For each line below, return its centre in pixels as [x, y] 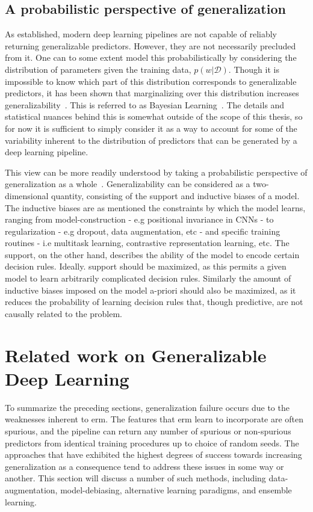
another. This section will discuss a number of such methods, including [135, 478]
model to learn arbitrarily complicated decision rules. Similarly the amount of [148, 278]
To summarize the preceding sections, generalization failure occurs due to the [147, 407]
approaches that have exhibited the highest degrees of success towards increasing [153, 455]
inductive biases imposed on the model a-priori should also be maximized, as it [150, 290]
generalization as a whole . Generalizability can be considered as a [128, 184]
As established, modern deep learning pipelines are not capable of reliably [141, 34]
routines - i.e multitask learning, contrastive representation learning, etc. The [147, 243]
